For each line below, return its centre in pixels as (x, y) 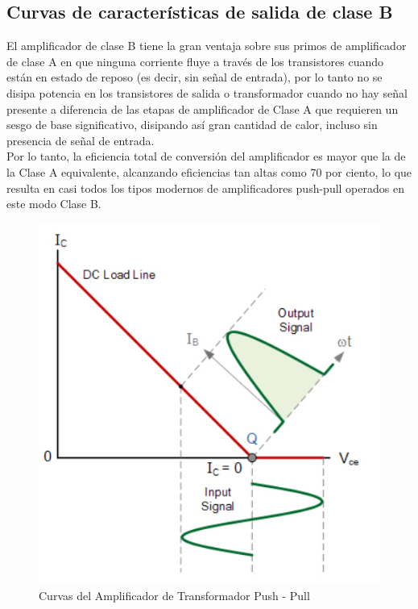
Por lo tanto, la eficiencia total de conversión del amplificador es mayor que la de (206, 156)
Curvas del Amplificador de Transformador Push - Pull (174, 596)
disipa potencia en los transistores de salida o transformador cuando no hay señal (207, 92)
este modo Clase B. (54, 204)
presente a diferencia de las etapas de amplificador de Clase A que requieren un (203, 108)
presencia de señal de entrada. (81, 140)
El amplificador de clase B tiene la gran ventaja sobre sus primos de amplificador (207, 46)
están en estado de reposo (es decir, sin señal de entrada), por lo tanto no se (195, 77)
